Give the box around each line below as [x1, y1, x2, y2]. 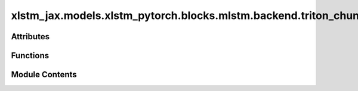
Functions [11, 51, 50, 61]
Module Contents [11, 70, 77, 80]
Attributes [11, 32, 50, 42]
